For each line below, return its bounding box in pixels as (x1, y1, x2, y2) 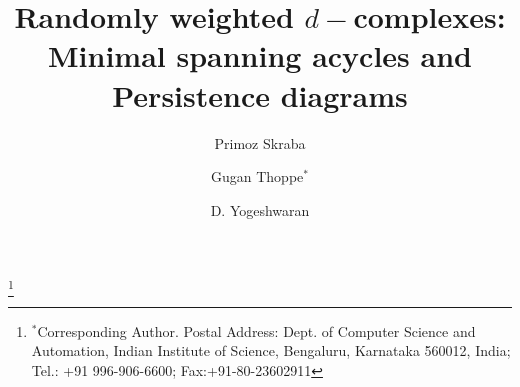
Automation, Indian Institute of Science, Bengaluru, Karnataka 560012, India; (31, 340, 511, 361)
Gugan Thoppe (211, 166, 304, 187)
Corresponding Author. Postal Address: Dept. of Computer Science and (37, 320, 476, 341)
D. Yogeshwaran (210, 199, 310, 220)
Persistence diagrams (112, 74, 408, 115)
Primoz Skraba (214, 132, 306, 153)
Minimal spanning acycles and (48, 35, 472, 76)
